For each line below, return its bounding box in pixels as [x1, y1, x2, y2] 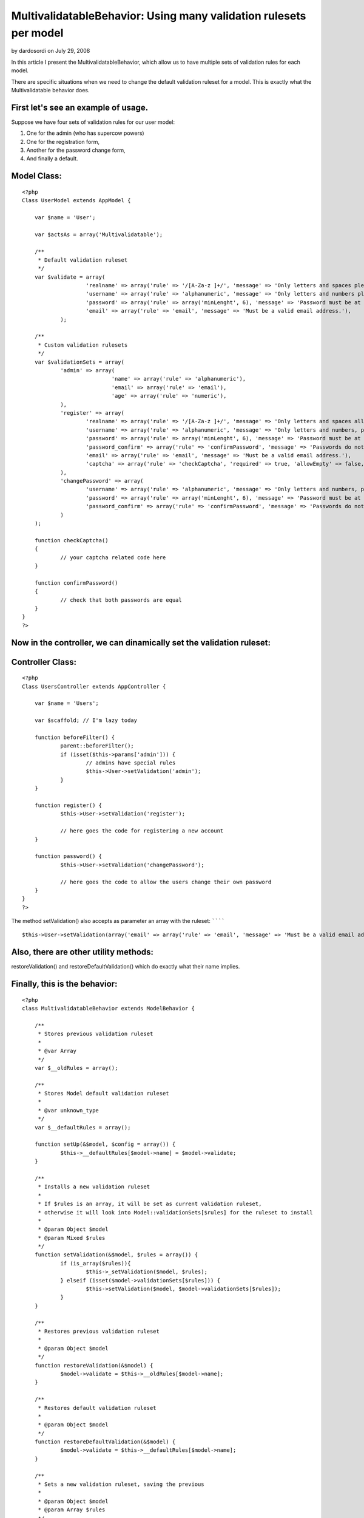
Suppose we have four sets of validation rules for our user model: [11, 118, 175, 126]
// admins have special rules [86, 760, 176, 766]
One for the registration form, [26, 138, 100, 145]
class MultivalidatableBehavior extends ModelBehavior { [22, 1005, 195, 1012]
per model [11, 26, 64, 39]
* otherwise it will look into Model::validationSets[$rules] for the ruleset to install [38, 1209, 314, 1216]
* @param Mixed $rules [38, 1234, 106, 1241]
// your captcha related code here [60, 554, 166, 561]
